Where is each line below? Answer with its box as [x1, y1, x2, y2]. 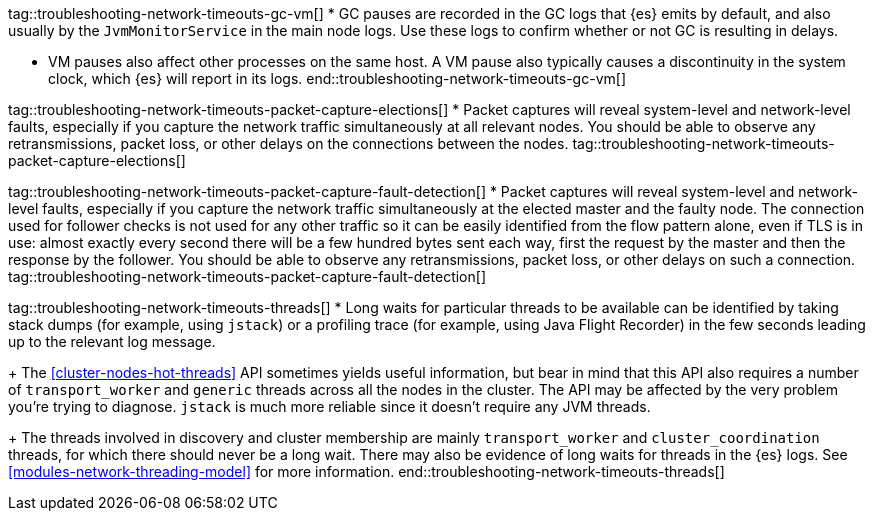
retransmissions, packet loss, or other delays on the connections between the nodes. [8, 135, 569, 152]
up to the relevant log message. [8, 333, 216, 350]
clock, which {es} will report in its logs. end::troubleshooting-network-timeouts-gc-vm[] [48, 70, 626, 87]
